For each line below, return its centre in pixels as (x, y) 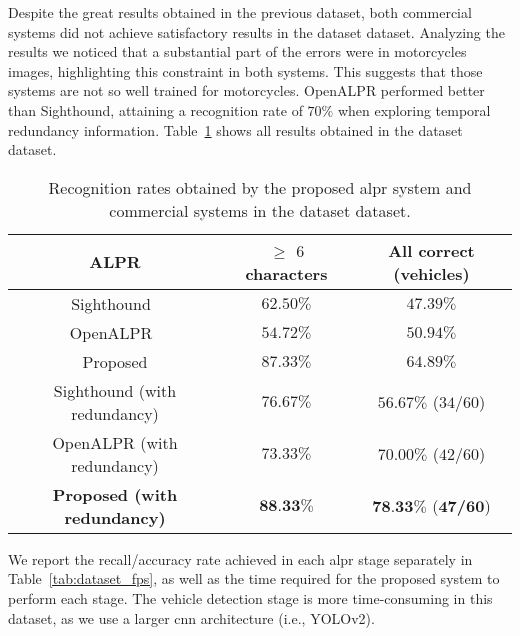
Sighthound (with (115, 390)
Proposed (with (115, 494)
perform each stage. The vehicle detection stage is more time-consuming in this (250, 597)
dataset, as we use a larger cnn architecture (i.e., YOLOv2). (191, 617)
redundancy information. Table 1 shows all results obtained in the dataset (235, 129)
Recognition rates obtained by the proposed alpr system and (260, 187)
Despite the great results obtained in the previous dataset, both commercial (240, 12)
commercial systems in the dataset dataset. (260, 210)
